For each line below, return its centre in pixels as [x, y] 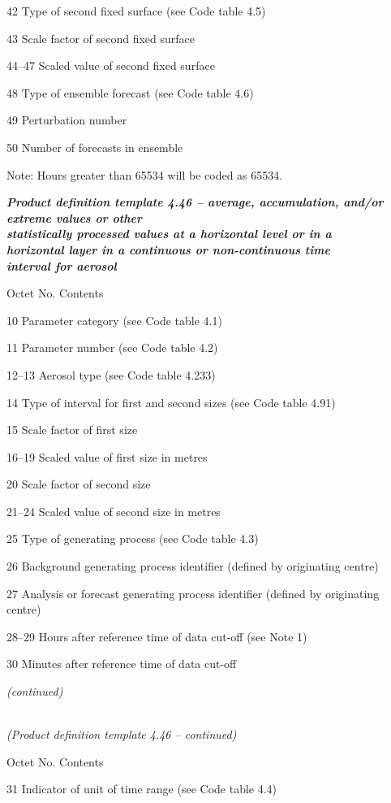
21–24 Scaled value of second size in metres [114, 511]
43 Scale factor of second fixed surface [101, 38]
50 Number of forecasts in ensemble [95, 147]
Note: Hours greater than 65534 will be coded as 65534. [145, 174]
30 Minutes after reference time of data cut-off [122, 664]
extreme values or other [74, 217]
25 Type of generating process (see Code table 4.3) [133, 538]
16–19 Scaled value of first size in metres [107, 456]
